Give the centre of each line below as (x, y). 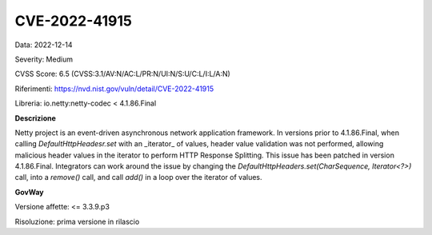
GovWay (29, 192)
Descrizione (35, 118)
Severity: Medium (44, 59)
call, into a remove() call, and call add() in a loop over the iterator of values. (139, 177)
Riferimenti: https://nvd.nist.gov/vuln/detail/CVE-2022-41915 (114, 89)
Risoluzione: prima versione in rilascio (77, 221)
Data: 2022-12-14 (44, 45)
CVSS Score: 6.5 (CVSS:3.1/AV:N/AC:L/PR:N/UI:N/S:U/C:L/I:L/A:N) (123, 74)
